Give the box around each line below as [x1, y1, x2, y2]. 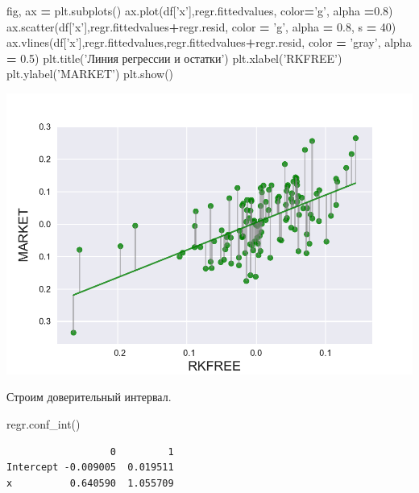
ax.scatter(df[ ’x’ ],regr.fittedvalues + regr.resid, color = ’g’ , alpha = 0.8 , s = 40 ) [6, 18, 396, 35]
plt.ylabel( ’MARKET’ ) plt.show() [6, 65, 174, 82]
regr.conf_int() [6, 416, 81, 433]
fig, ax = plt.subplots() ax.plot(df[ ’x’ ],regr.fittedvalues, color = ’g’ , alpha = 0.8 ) [6, 2, 393, 19]
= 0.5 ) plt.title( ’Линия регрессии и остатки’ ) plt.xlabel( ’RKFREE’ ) [6, 49, 342, 66]
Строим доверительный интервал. [6, 388, 172, 405]
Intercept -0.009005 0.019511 [6, 462, 174, 474]
